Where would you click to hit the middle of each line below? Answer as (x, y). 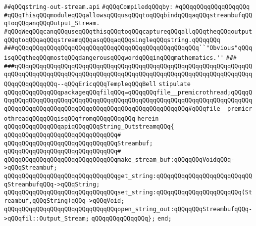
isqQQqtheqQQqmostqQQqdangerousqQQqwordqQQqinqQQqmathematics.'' (114, 58)
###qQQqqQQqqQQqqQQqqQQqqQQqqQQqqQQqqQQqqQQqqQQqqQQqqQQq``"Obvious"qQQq (128, 48)
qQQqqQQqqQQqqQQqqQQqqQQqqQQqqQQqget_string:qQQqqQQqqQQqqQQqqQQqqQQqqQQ (128, 176)
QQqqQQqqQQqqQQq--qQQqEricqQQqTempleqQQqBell (80, 84)
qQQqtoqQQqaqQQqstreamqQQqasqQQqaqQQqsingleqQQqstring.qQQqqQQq (112, 40)
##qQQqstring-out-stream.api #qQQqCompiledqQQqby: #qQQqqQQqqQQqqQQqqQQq (127, 7)
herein (148, 118)
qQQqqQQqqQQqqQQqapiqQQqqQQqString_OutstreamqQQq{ (89, 127)
